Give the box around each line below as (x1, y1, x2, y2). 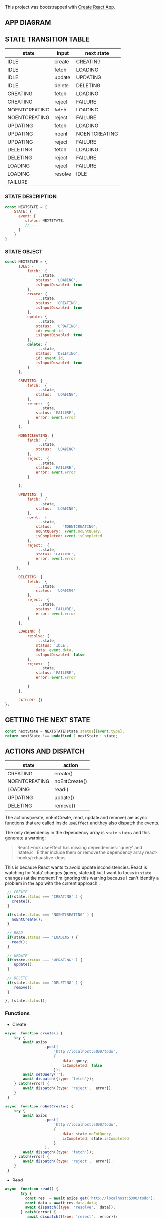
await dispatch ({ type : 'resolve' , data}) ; (25, 1205, 116, 1210)
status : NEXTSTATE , (25, 218, 65, 223)
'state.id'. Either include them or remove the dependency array (17, 849, 144, 855)
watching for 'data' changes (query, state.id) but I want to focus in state (5, 869, 152, 875)
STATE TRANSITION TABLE (5, 35, 90, 43)
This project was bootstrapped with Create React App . (5, 4, 116, 10)
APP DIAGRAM (5, 18, 51, 27)
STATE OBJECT (5, 248, 43, 255)
